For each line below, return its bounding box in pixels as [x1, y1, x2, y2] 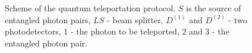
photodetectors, [5, 25, 61, 38]
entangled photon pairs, [5, 13, 91, 26]
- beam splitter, [106, 13, 163, 26]
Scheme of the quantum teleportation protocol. [5, 2, 176, 14]
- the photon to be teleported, [70, 25, 179, 38]
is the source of [186, 2, 241, 14]
